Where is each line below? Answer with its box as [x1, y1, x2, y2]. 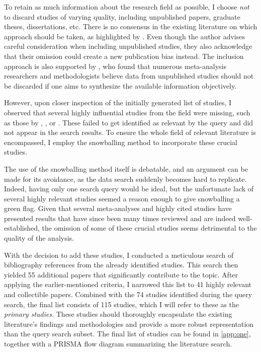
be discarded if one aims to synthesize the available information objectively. [4, 80, 236, 91]
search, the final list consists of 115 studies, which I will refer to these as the [4, 299, 239, 309]
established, [4, 223, 40, 233]
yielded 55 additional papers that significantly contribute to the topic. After [4, 269, 238, 279]
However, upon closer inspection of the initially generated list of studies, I [4, 97, 232, 108]
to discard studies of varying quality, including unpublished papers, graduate [4, 11, 240, 22]
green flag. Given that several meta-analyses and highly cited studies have [4, 203, 232, 214]
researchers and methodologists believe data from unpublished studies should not [4, 71, 254, 81]
